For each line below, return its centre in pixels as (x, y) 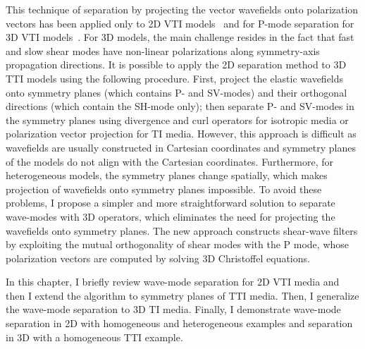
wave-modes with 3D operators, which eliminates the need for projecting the (171, 216)
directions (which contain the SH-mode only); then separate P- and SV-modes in (180, 106)
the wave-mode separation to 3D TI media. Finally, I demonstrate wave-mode (173, 309)
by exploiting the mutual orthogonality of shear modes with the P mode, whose (178, 244)
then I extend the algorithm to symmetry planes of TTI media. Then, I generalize (182, 295)
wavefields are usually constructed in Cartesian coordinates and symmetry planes (181, 147)
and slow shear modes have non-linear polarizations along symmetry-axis (163, 50)
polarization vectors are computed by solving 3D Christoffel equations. (158, 258)
